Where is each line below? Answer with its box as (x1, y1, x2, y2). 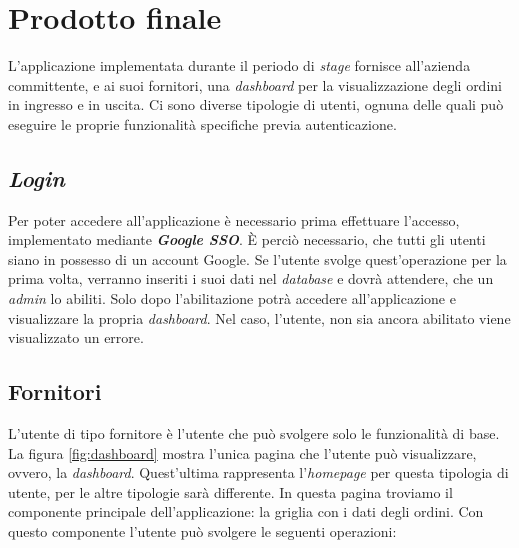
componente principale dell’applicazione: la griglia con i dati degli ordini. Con (8, 501, 484, 522)
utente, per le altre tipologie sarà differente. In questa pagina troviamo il (8, 481, 453, 502)
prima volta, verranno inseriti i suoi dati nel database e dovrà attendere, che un (8, 268, 494, 289)
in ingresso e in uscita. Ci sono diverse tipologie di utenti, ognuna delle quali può (8, 94, 504, 115)
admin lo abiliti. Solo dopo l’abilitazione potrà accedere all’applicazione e (8, 288, 456, 309)
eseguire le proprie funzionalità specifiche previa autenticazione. (8, 113, 397, 134)
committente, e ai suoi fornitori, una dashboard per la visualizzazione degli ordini (8, 74, 502, 95)
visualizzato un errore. (8, 327, 144, 348)
